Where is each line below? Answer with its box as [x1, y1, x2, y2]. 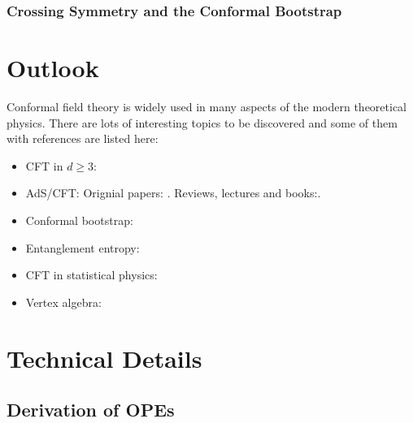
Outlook [7, 51, 99, 84]
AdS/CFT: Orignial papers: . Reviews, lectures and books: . [25, 184, 321, 201]
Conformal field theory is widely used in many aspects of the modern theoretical [7, 97, 407, 114]
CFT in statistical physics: [25, 266, 158, 283]
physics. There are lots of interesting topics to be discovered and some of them [7, 114, 398, 131]
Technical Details [7, 341, 202, 374]
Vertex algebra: [25, 293, 102, 310]
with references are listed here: [7, 130, 159, 147]
